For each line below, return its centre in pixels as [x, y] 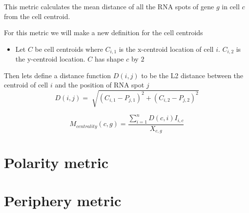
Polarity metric [56, 162]
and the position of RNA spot [100, 85]
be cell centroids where [69, 49]
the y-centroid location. [50, 59]
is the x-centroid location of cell [166, 49]
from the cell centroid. [37, 16]
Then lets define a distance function [58, 75]
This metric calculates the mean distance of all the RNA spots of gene [109, 6]
